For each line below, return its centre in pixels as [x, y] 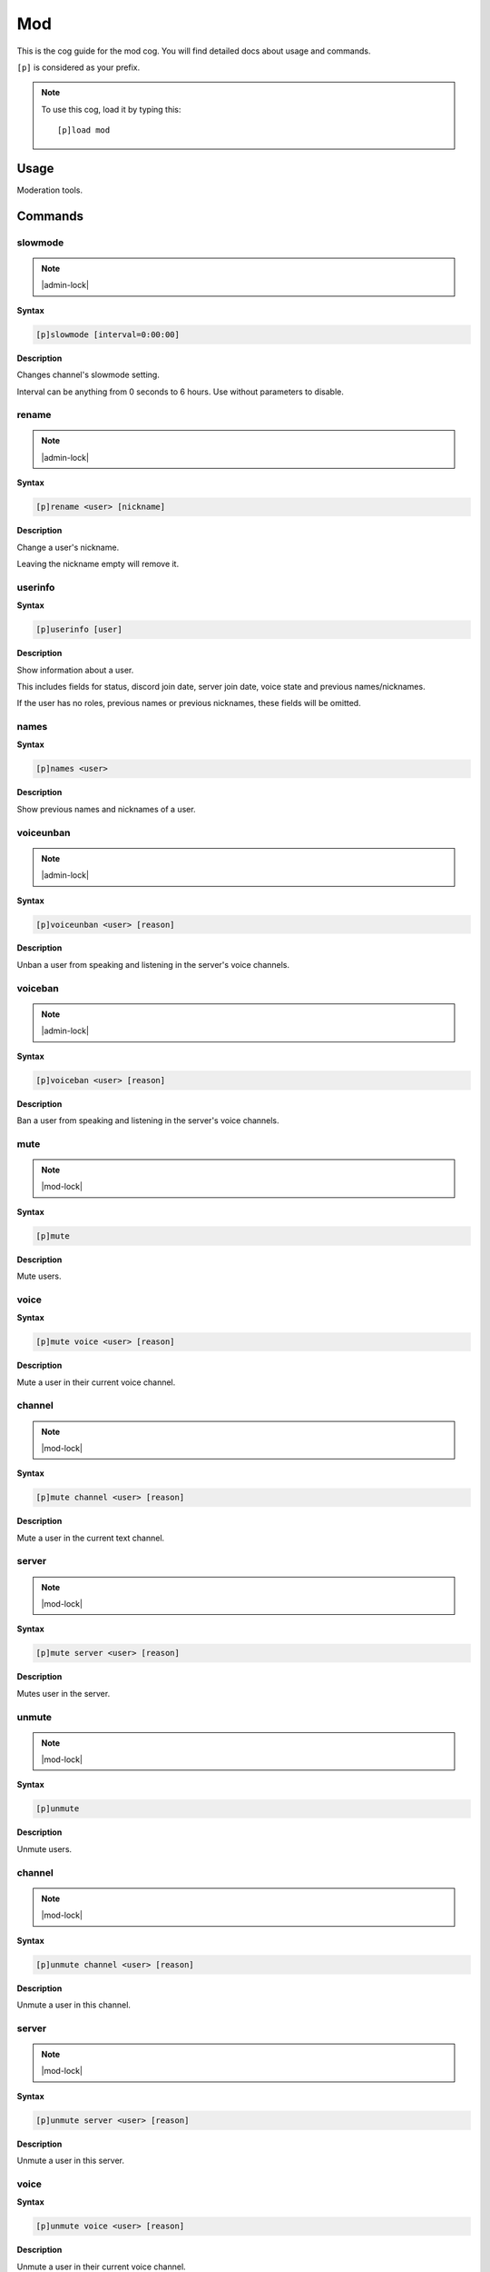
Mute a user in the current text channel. [91, 1538]
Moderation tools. [50, 190]
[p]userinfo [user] [79, 630]
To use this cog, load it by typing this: [111, 109]
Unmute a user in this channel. [74, 2005]
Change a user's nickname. [68, 547]
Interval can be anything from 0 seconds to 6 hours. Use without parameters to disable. [180, 392]
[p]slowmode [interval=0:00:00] [108, 334]
